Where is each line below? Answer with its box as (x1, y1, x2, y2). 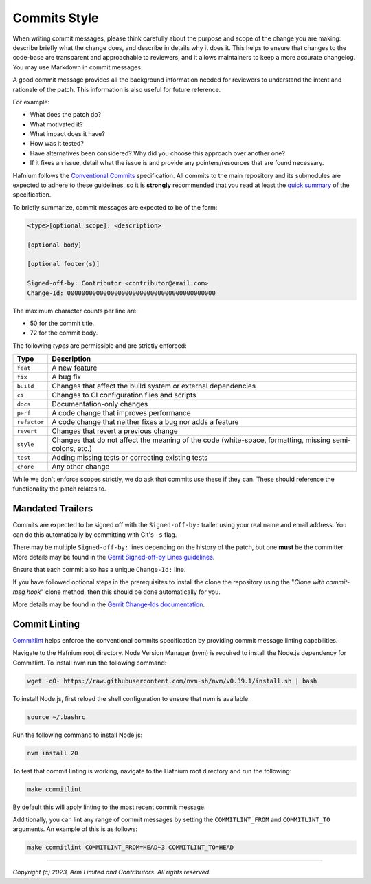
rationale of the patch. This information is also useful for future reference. (12, 85, 221, 93)
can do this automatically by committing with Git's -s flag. (12, 530, 177, 539)
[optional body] (27, 241, 82, 249)
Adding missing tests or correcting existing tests (52, 453, 208, 463)
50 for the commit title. (30, 319, 95, 327)
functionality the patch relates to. (12, 485, 106, 493)
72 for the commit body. (30, 329, 98, 337)
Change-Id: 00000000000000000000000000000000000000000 (27, 289, 216, 297)
